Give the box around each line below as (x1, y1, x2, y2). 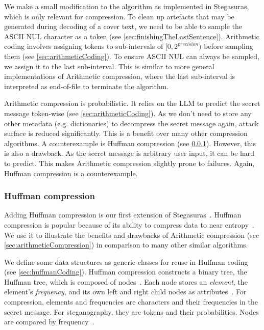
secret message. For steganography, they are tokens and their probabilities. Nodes (4, 306, 259, 317)
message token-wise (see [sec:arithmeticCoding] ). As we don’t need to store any (4, 107, 252, 118)
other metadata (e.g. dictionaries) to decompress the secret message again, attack (4, 118, 259, 128)
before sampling (204, 41, 253, 51)
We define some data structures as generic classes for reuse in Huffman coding (4, 256, 248, 267)
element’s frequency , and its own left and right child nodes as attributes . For (4, 286, 247, 297)
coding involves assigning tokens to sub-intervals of (4, 41, 163, 51)
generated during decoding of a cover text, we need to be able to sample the (4, 21, 243, 32)
